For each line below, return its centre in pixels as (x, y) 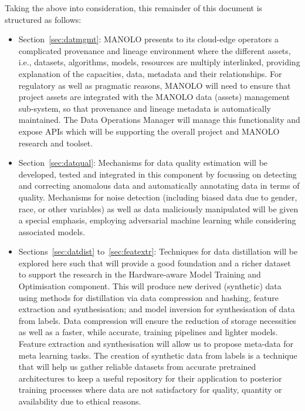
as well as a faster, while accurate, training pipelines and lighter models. (148, 332)
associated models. (52, 231)
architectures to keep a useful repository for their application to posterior (150, 378)
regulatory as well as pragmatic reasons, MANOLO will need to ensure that (155, 85)
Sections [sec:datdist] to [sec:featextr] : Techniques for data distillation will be (158, 251)
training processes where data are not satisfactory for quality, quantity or (150, 390)
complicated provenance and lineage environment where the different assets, (155, 50)
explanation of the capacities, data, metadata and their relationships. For (150, 73)
